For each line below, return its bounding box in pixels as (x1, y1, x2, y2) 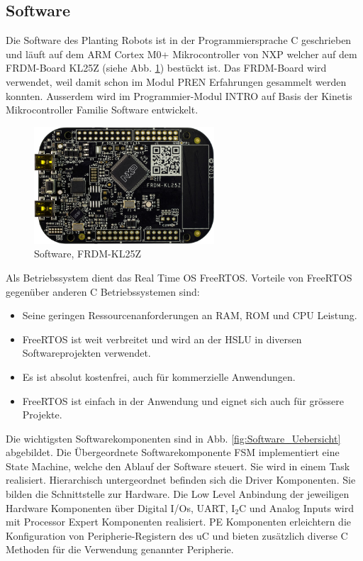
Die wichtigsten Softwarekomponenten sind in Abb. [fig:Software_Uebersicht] (6, 431, 341, 445)
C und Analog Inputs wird (239, 500, 354, 515)
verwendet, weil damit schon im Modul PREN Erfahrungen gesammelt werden (6, 74, 347, 89)
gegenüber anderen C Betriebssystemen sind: (6, 284, 200, 299)
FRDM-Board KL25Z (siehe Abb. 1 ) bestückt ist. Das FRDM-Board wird (6, 60, 327, 75)
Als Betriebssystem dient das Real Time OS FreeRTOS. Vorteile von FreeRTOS (6, 270, 352, 284)
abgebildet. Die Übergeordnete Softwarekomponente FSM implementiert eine (6, 445, 340, 460)
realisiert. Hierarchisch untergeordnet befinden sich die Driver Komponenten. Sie (6, 472, 356, 487)
